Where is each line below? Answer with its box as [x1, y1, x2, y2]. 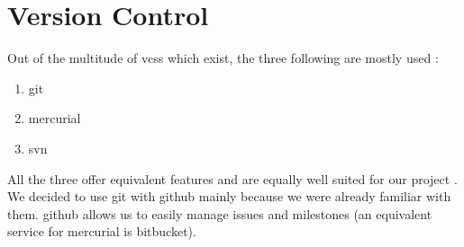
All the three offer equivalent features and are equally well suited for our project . [7, 169, 458, 188]
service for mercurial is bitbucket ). [7, 222, 196, 241]
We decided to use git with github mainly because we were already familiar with [7, 187, 451, 206]
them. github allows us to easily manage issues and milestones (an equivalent [7, 204, 432, 223]
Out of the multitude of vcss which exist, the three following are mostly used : [7, 49, 439, 67]
